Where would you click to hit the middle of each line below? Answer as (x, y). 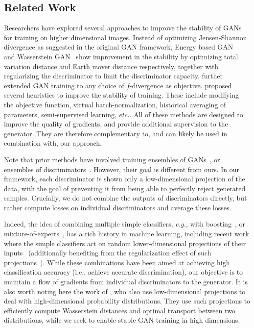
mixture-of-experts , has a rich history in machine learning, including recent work (127, 234)
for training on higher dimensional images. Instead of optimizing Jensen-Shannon (126, 37)
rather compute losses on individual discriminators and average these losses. (118, 207)
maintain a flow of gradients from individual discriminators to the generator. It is (126, 282)
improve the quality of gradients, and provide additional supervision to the (116, 124)
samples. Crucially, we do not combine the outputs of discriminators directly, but (126, 198)
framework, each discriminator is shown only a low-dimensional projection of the (125, 179)
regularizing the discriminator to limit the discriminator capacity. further (113, 76)
